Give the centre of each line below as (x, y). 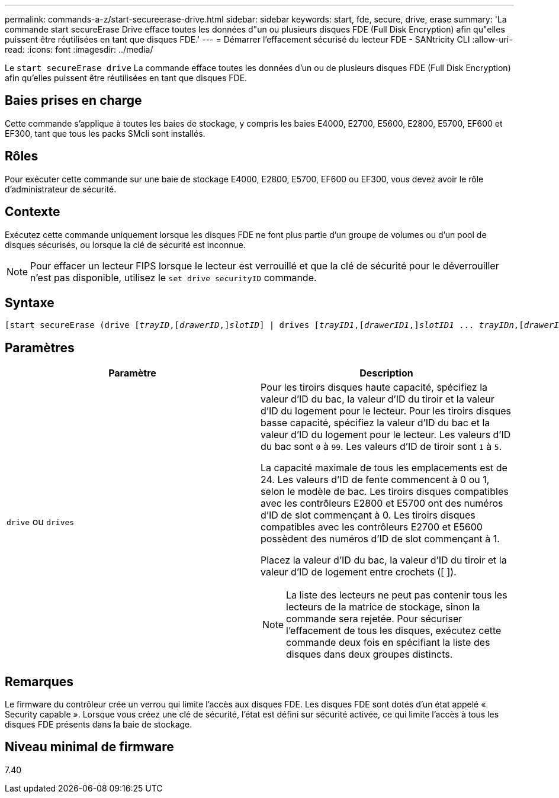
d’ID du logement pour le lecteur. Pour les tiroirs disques (386, 411)
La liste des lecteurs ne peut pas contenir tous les (397, 595)
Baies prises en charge (73, 101)
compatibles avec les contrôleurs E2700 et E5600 (372, 527)
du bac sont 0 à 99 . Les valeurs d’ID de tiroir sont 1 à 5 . (381, 447)
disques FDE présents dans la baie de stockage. (99, 725)
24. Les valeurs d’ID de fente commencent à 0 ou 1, (375, 480)
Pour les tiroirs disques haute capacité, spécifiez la (374, 387)
